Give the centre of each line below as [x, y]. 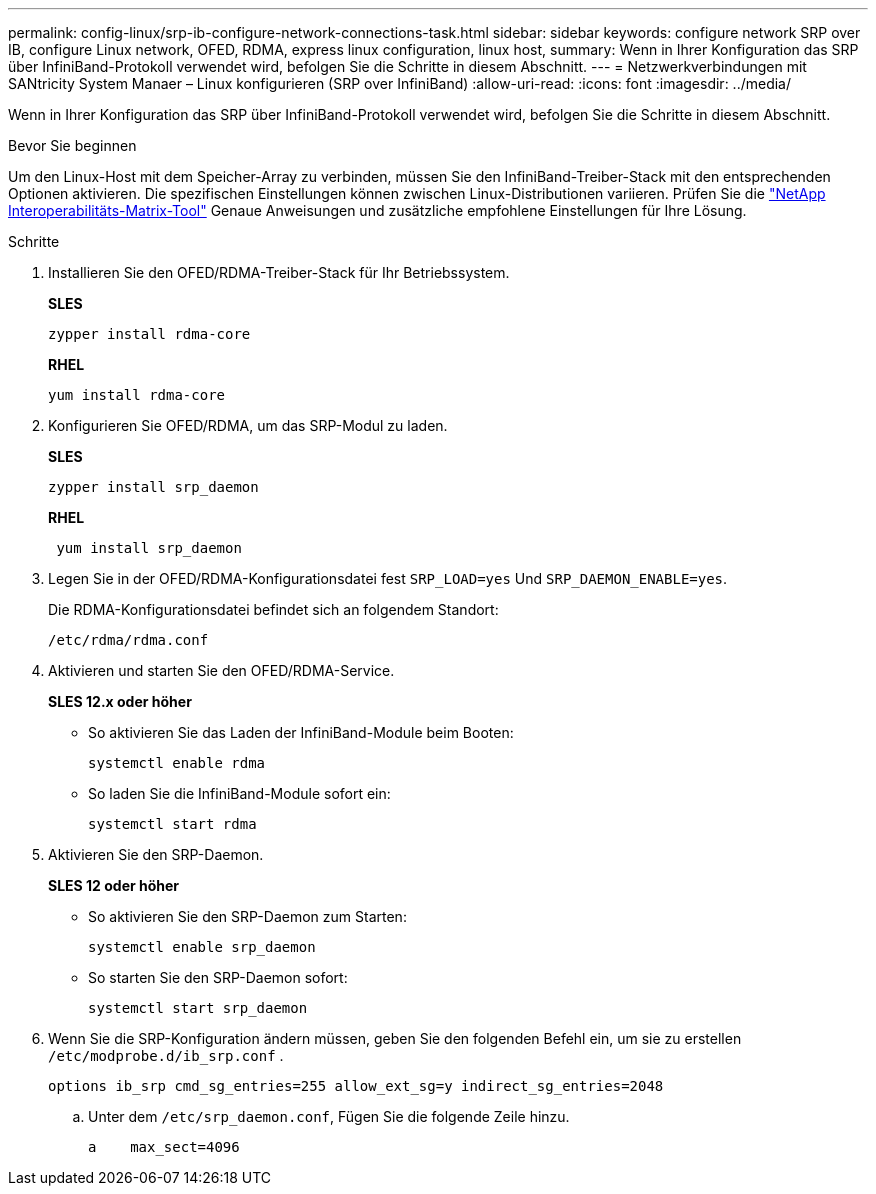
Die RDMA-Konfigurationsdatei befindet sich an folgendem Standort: [273, 609]
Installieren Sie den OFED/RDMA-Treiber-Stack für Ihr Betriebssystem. [279, 272]
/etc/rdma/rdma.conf [128, 640]
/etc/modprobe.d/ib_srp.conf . [166, 1055]
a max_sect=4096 [164, 1147]
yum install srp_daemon [149, 548]
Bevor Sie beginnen [72, 145]
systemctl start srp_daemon [198, 1008]
